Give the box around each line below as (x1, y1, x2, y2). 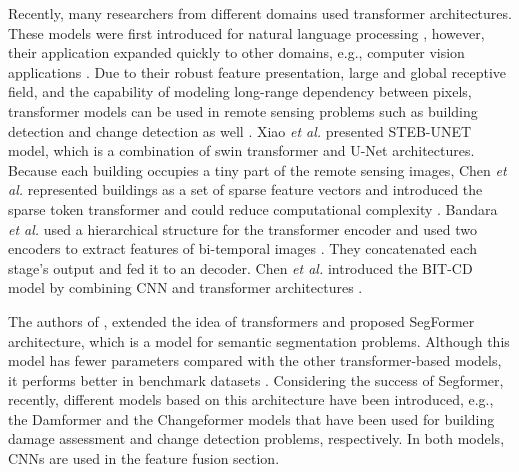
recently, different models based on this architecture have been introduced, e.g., (8, 389, 494, 410)
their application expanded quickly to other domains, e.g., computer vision (8, 42, 465, 63)
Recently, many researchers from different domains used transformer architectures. (8, 3, 512, 23)
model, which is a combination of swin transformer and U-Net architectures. (8, 140, 475, 161)
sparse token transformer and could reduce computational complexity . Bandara (8, 198, 498, 219)
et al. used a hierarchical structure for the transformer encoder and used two (8, 218, 477, 239)
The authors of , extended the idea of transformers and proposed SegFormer (8, 310, 475, 331)
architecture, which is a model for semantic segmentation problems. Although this (8, 330, 510, 351)
